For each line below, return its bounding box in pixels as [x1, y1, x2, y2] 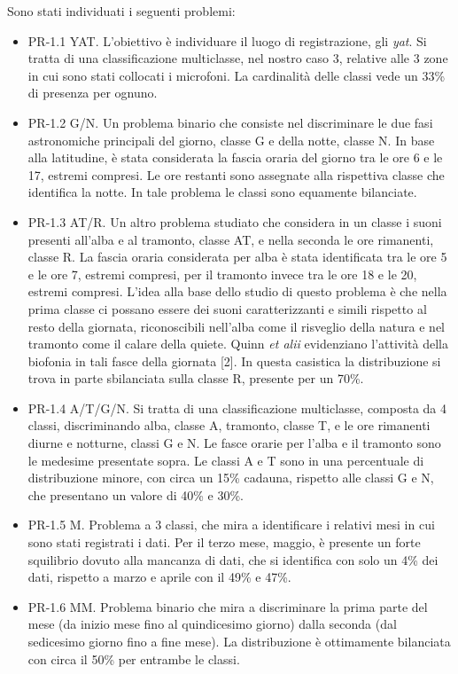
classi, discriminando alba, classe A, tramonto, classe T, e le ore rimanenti [27, 416, 431, 435]
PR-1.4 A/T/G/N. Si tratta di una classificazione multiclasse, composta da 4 [27, 398, 447, 417]
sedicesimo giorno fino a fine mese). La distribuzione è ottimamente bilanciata [27, 632, 451, 650]
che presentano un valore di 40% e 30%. [27, 485, 244, 504]
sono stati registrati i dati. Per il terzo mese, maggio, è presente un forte [27, 533, 421, 552]
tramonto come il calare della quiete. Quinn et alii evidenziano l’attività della [27, 334, 448, 353]
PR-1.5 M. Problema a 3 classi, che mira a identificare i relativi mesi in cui [27, 515, 435, 534]
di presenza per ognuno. [27, 83, 158, 102]
